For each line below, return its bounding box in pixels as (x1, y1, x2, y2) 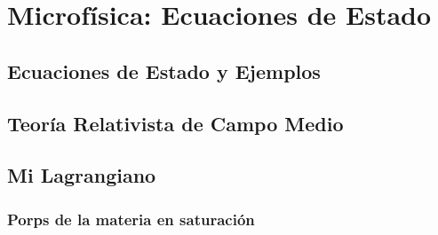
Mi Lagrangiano (7, 161, 156, 189)
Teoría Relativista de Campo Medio (7, 109, 344, 137)
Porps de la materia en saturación (7, 208, 255, 230)
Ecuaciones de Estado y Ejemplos (7, 57, 321, 84)
